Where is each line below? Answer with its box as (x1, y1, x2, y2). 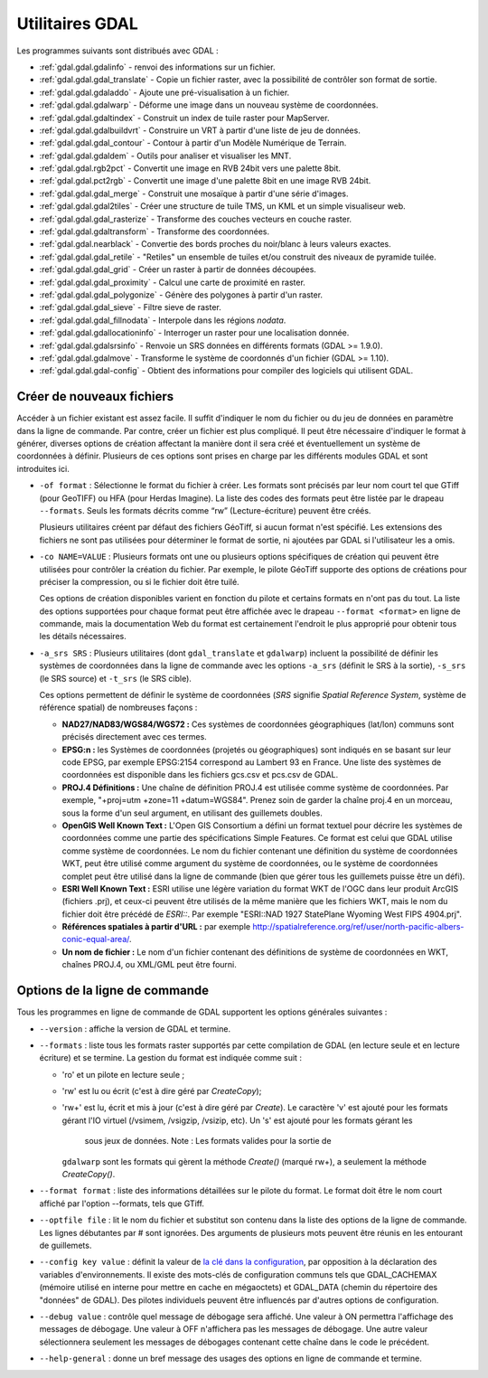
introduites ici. (16, 463, 70, 474)
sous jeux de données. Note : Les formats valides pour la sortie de (84, 1136, 332, 1147)
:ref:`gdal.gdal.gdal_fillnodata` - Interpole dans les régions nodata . (39, 315, 286, 326)
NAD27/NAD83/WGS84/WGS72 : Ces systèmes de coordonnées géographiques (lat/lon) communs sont (61, 719, 455, 730)
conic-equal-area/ (61, 934, 130, 945)
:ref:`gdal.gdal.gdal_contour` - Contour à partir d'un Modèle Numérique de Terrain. (39, 137, 347, 148)
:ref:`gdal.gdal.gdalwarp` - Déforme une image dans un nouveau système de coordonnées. (39, 99, 379, 110)
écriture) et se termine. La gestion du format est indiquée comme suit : (39, 1052, 303, 1063)
